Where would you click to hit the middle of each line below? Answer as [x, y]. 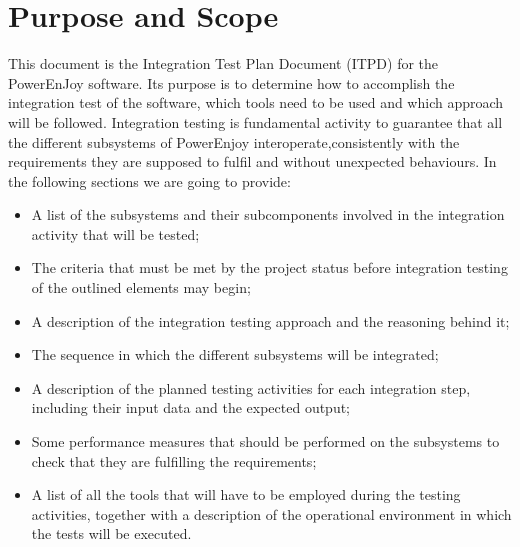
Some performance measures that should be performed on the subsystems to [265, 441]
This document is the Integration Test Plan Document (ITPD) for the [223, 63]
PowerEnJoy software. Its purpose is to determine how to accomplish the [231, 82]
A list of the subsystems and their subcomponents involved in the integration [268, 214]
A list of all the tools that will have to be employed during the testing [246, 494]
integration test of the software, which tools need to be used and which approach [256, 102]
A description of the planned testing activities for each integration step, [251, 387]
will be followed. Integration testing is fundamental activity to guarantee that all [255, 121]
